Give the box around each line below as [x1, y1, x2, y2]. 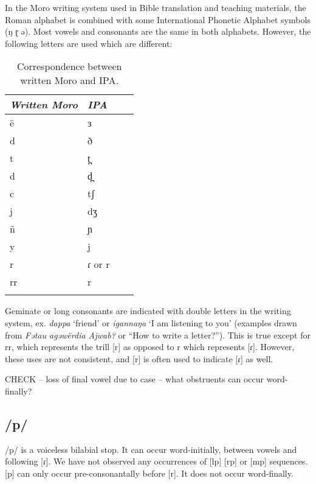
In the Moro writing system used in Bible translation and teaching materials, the [5, 1, 306, 13]
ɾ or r [87, 257, 110, 272]
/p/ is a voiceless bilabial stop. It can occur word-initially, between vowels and [5, 443, 297, 455]
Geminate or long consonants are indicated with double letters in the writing [5, 304, 291, 317]
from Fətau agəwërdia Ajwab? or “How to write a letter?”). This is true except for [5, 328, 311, 341]
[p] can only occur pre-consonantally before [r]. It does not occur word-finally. [5, 466, 294, 479]
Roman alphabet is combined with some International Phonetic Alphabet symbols [5, 13, 311, 26]
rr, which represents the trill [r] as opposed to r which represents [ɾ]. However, [5, 340, 295, 353]
